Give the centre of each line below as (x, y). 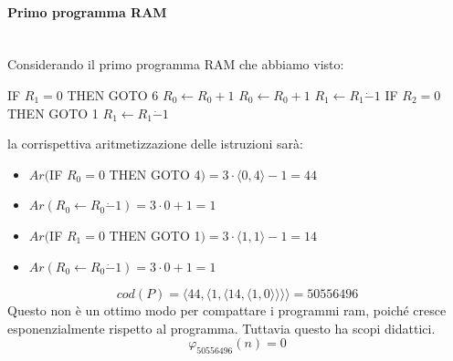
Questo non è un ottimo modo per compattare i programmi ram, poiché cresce (227, 310)
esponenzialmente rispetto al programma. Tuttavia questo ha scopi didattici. (221, 328)
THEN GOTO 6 (113, 94)
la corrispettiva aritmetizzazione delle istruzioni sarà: (155, 144)
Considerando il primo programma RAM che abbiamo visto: (176, 64)
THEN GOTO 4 (155, 174)
